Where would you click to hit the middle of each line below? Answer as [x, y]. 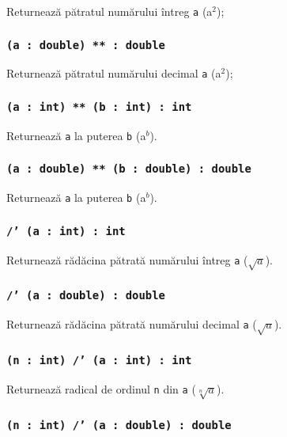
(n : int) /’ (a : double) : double [119, 425]
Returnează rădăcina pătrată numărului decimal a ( [132, 324]
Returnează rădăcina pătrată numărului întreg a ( [127, 259]
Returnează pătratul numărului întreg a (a [110, 11]
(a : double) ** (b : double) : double [129, 169]
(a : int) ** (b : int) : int [99, 107]
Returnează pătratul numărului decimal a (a [114, 73]
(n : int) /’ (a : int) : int [99, 360]
